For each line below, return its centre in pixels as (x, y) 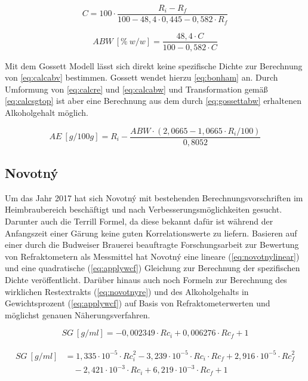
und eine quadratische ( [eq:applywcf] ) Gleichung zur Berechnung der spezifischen (153, 268)
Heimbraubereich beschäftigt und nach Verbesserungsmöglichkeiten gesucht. (144, 209)
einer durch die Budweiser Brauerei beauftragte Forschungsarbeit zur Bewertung (152, 245)
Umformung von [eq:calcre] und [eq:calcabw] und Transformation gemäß (136, 89)
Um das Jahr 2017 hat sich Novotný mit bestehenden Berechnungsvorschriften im (154, 197)
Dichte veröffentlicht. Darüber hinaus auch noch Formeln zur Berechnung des (146, 279)
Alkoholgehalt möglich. (47, 112)
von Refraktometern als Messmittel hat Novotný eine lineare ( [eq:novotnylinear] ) (152, 256)
